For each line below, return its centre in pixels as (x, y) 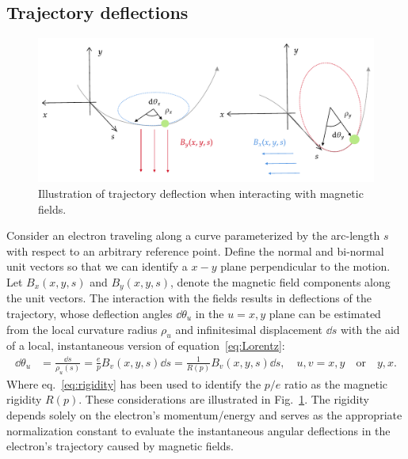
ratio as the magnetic (336, 383)
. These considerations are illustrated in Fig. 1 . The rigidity (224, 399)
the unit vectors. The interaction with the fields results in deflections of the (189, 298)
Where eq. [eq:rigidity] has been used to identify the (134, 383)
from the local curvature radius (82, 329)
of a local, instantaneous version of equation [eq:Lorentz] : (146, 345)
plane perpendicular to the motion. (305, 266)
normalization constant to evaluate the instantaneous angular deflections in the (198, 430)
